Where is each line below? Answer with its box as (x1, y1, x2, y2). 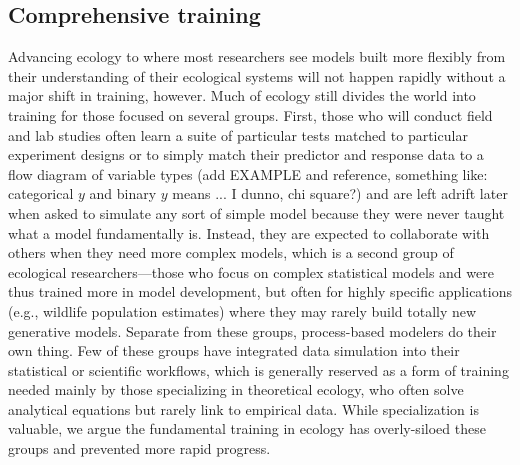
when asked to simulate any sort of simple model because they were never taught (8, 202, 505, 223)
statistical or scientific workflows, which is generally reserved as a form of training (8, 359, 509, 380)
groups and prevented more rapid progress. (8, 438, 271, 459)
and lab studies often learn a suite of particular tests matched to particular (8, 124, 468, 145)
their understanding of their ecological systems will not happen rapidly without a (8, 65, 506, 86)
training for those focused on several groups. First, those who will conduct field (8, 104, 493, 125)
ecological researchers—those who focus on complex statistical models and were (8, 261, 494, 282)
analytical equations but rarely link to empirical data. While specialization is (8, 398, 479, 419)
